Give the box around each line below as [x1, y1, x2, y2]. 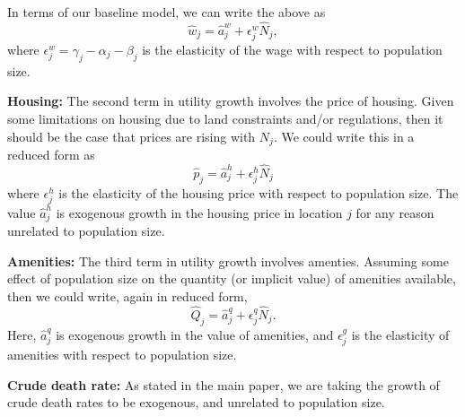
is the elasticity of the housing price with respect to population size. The [58, 183, 459, 202]
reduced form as [7, 145, 95, 163]
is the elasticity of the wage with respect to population [142, 39, 443, 58]
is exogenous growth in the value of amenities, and [56, 325, 334, 343]
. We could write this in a [273, 126, 415, 145]
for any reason [355, 203, 434, 222]
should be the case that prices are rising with [7, 126, 256, 145]
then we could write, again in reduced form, [7, 287, 248, 305]
